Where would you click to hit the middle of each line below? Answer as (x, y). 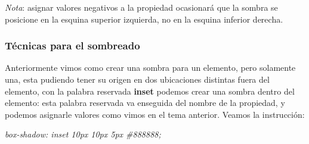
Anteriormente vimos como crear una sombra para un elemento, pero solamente (150, 68)
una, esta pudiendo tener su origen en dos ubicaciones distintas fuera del (137, 79)
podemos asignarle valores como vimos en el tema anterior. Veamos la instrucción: (155, 114)
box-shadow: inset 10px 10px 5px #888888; (83, 134)
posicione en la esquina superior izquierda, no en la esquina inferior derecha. (144, 19)
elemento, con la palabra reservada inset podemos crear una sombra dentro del (150, 91)
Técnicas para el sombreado (72, 46)
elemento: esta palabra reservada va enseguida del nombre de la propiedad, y (145, 103)
